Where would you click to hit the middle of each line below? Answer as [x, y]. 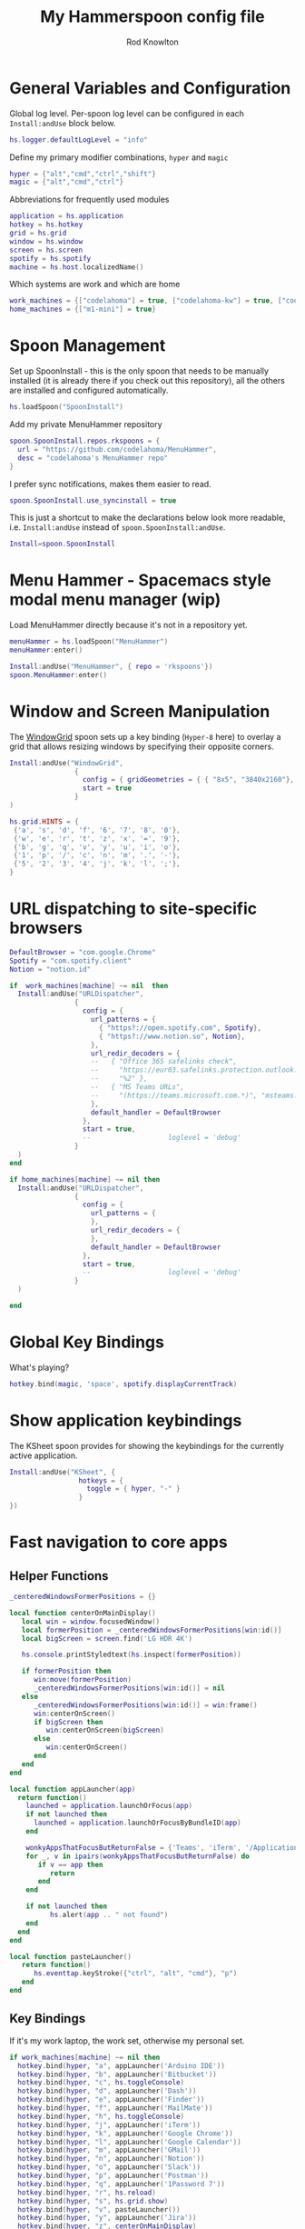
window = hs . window [46, 241]
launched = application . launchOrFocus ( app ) [109, 1806]
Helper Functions [59, 1576]
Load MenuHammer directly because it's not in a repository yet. [128, 625]
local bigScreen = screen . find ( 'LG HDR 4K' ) [107, 1638]
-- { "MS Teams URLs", [137, 1087]
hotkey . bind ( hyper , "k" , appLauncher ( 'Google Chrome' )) [125, 2134]
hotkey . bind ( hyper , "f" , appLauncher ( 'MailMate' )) [115, 2108]
